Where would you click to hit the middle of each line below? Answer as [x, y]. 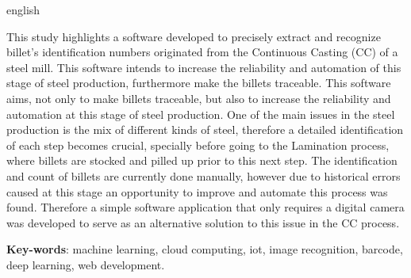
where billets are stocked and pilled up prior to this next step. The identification [202, 160]
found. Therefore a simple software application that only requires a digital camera [205, 207]
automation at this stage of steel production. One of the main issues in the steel [201, 114]
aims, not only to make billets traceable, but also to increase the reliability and [199, 98]
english [23, 10]
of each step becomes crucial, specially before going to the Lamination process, [198, 145]
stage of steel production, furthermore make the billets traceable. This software [199, 83]
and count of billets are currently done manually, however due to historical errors [204, 175]
